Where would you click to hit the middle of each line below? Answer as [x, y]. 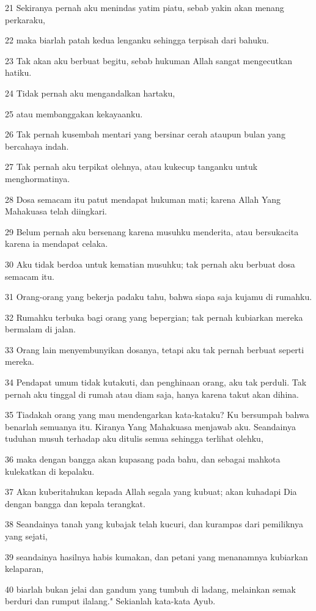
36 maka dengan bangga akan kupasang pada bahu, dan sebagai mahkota [143, 459]
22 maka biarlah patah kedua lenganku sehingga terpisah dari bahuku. [137, 40]
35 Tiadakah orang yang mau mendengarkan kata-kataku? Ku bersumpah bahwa [157, 415]
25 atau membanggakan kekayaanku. [74, 113]
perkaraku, [25, 19]
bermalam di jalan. [40, 329]
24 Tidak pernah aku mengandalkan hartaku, [90, 93]
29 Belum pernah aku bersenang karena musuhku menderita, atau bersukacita [152, 231]
